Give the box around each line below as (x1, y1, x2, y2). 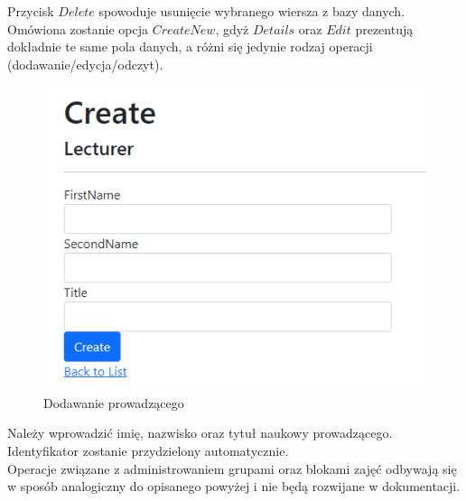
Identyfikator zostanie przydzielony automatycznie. (7, 441, 289, 459)
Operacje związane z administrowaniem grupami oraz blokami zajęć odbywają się (7, 459, 457, 478)
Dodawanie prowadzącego (43, 393, 184, 412)
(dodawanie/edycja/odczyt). (7, 54, 163, 73)
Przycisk (7, 2, 54, 20)
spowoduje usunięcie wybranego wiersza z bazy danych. (98, 2, 405, 20)
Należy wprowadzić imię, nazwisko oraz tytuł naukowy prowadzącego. (7, 423, 393, 442)
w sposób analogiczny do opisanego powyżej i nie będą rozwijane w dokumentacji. (7, 477, 461, 496)
